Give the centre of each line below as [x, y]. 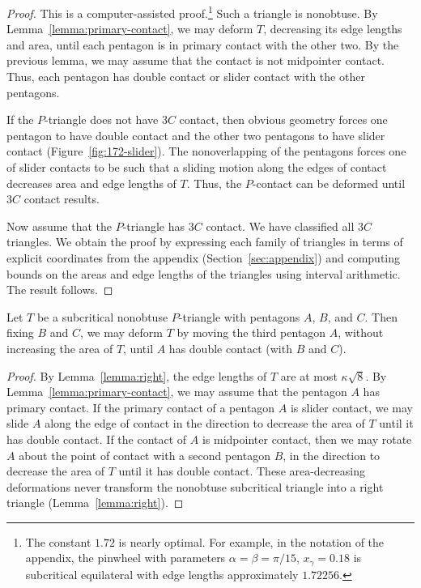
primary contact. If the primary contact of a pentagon [141, 407]
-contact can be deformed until [329, 183]
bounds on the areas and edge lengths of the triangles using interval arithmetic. [204, 273]
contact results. [62, 199]
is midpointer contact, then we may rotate [307, 439]
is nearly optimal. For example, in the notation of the [251, 541]
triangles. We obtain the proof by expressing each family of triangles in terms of [205, 242]
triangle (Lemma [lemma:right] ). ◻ [95, 503]
